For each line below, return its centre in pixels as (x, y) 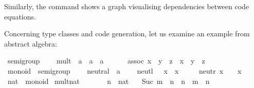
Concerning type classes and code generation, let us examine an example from (127, 34)
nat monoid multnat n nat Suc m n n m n (108, 81)
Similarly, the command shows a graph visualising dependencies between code (127, 6)
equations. (20, 16)
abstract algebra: (31, 43)
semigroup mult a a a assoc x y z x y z (106, 61)
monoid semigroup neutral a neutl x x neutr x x (124, 70)
